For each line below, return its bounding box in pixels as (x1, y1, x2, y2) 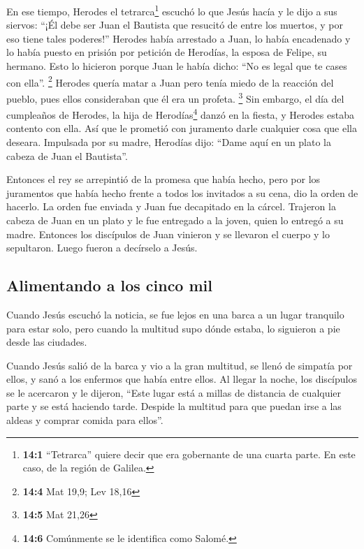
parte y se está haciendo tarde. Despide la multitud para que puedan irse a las (6, 399, 342, 413)
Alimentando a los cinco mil (6, 274, 213, 296)
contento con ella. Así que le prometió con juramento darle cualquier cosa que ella (6, 121, 357, 136)
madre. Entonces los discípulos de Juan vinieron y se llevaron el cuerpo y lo (6, 226, 330, 241)
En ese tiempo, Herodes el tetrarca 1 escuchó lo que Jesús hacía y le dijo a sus (6, 2, 337, 18)
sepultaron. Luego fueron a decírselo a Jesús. (6, 240, 198, 255)
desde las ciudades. (6, 335, 87, 349)
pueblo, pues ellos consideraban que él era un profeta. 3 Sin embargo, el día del (6, 89, 344, 105)
